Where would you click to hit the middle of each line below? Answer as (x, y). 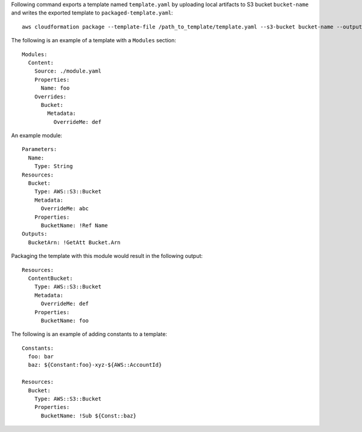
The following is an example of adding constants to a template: (89, 334)
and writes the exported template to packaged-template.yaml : (92, 13)
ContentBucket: (50, 278)
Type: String (53, 166)
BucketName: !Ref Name (74, 225)
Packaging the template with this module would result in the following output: (107, 256)
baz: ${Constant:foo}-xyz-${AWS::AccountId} (95, 365)
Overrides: (50, 96)
